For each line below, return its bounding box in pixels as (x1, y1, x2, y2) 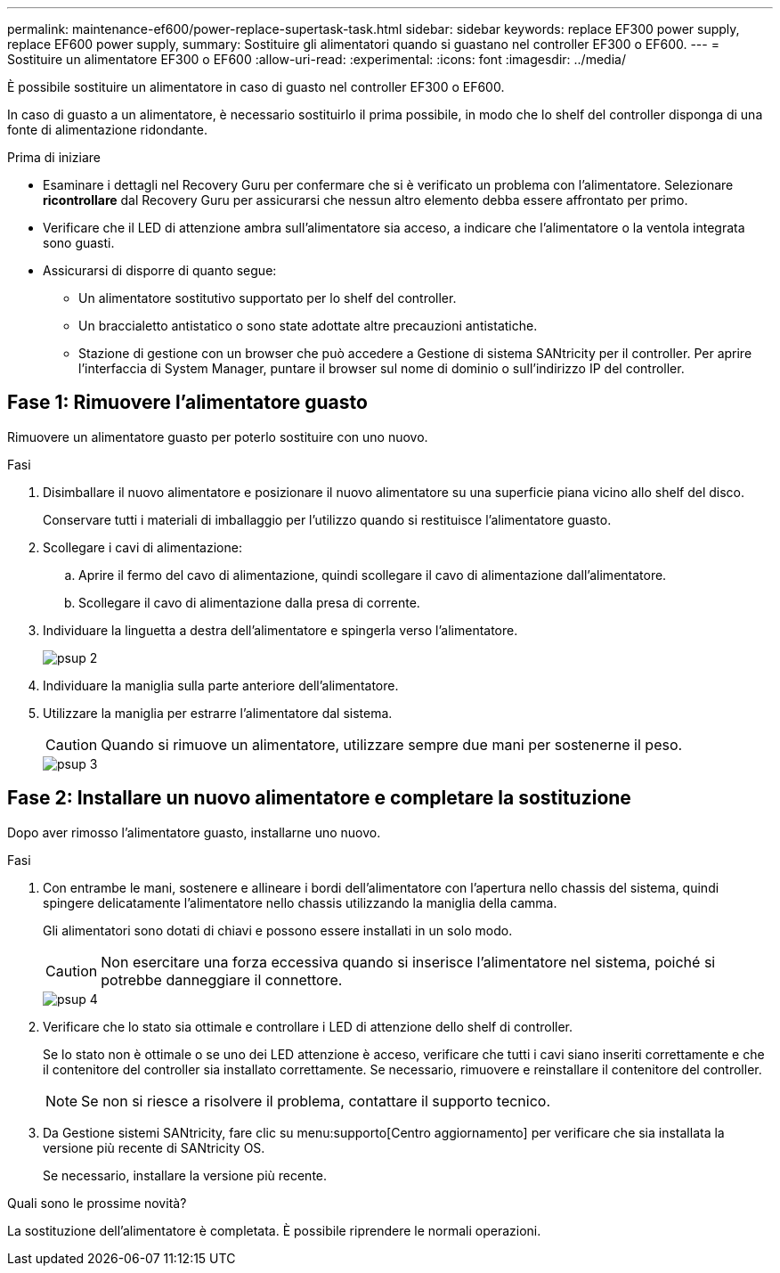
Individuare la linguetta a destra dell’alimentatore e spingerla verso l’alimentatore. (43, 622, 518, 638)
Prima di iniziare (7, 150, 101, 165)
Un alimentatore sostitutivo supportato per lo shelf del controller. (78, 290, 457, 306)
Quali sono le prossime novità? (7, 1195, 187, 1211)
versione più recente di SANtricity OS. (43, 1139, 265, 1155)
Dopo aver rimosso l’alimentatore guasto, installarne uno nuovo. (7, 824, 381, 840)
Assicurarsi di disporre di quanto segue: (43, 263, 277, 278)
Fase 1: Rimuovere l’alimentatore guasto (7, 391, 368, 414)
